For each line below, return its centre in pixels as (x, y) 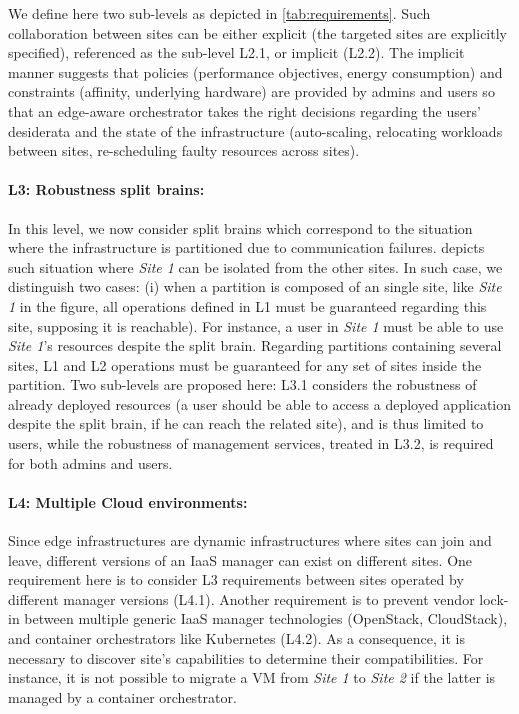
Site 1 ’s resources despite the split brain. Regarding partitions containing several (255, 345)
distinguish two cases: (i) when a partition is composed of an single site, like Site (255, 286)
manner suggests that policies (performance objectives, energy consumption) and (255, 71)
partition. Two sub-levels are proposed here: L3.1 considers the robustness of (242, 384)
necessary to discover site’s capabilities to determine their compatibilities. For (246, 657)
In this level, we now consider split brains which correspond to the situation (240, 227)
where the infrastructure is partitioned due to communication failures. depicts (246, 247)
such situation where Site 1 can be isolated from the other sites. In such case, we (255, 266)
